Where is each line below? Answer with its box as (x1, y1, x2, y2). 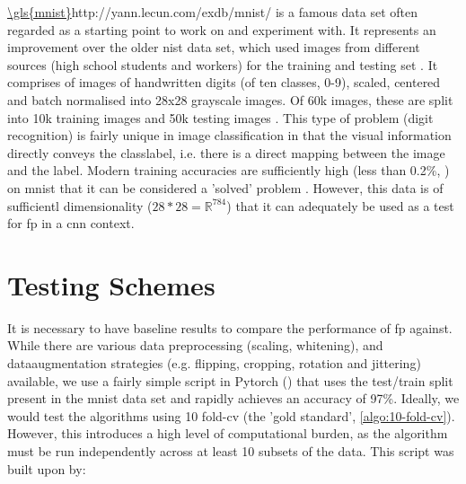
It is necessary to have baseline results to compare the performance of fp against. (7, 318, 453, 337)
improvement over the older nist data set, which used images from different (7, 38, 420, 57)
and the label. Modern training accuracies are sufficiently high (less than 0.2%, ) (7, 161, 450, 180)
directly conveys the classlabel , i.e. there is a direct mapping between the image (7, 143, 445, 162)
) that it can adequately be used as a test (226, 196, 454, 215)
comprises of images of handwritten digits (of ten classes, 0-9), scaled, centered (7, 73, 441, 92)
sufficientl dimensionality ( (7, 196, 153, 215)
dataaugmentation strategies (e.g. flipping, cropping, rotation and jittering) (7, 354, 421, 373)
